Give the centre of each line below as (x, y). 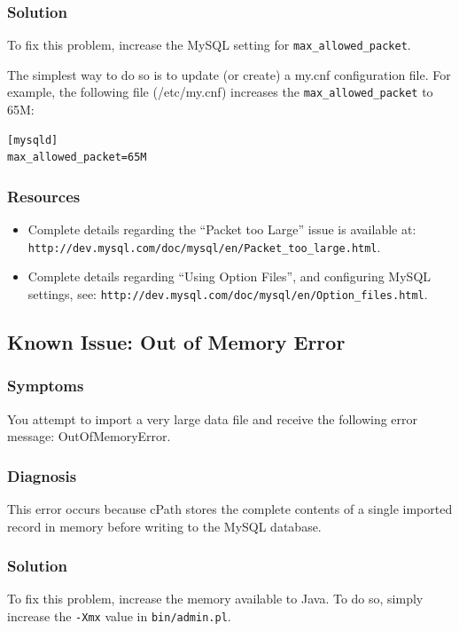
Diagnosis (42, 475)
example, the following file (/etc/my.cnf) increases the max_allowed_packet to (220, 92)
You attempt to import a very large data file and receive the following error (213, 418)
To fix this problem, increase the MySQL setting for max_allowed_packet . (209, 45)
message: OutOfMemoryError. (89, 436)
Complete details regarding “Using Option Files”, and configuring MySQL (229, 276)
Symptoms (46, 386)
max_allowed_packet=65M (77, 158)
